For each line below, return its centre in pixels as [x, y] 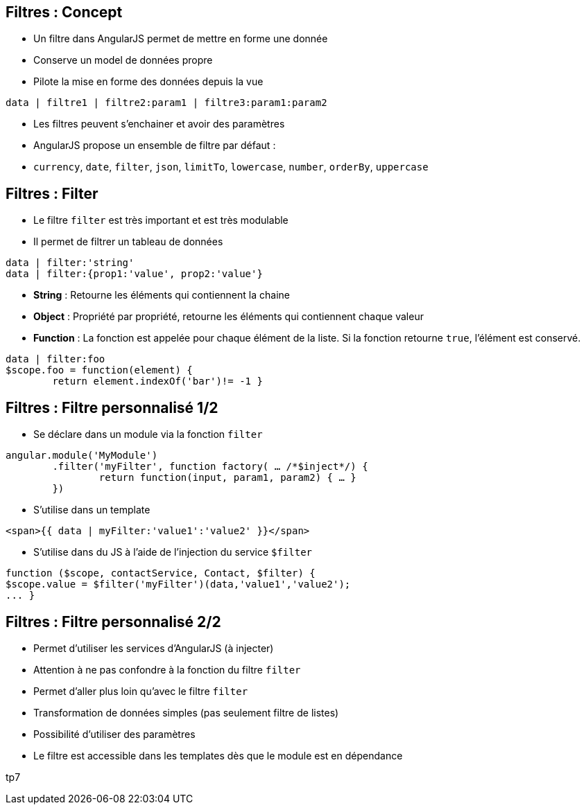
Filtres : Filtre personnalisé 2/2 [113, 622]
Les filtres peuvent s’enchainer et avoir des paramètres [159, 124]
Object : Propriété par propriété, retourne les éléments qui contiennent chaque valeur [229, 317]
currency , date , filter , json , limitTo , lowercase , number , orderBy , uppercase [231, 167]
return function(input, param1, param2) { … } [227, 478]
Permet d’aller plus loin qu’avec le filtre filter [141, 691]
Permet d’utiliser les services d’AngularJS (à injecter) [154, 648]
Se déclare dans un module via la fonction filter [148, 434]
